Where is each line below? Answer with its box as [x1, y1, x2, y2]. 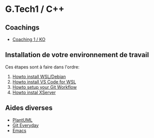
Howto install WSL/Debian [12, 73, 66, 79]
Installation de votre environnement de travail [5, 51, 149, 59]
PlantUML [12, 117, 33, 123]
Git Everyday [12, 122, 39, 128]
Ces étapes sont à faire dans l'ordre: [5, 64, 79, 70]
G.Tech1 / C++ [5, 3, 65, 15]
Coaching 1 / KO [12, 36, 46, 42]
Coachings [5, 23, 40, 32]
